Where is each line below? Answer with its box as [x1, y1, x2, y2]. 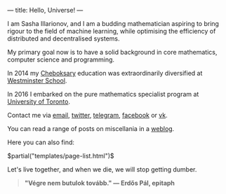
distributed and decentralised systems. [7, 34, 120, 43]
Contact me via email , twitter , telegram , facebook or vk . [7, 111, 168, 119]
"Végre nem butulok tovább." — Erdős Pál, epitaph [24, 179, 175, 187]
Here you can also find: [7, 138, 75, 146]
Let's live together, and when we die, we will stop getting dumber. [7, 165, 197, 174]
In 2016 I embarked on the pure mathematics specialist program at [7, 90, 199, 98]
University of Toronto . [7, 97, 70, 106]
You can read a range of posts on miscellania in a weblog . [7, 125, 175, 132]
